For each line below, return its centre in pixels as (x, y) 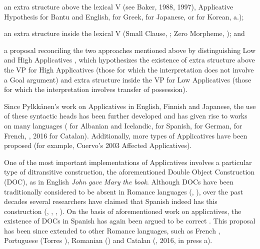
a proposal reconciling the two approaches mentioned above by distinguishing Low (130, 50)
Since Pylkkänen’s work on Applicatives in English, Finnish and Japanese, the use (130, 106)
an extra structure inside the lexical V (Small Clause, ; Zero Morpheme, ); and (124, 33)
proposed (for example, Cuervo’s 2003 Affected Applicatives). (98, 145)
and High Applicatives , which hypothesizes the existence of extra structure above (129, 60)
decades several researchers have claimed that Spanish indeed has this (111, 201)
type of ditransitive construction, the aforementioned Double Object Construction (129, 172)
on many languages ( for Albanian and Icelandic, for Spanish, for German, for (123, 125)
